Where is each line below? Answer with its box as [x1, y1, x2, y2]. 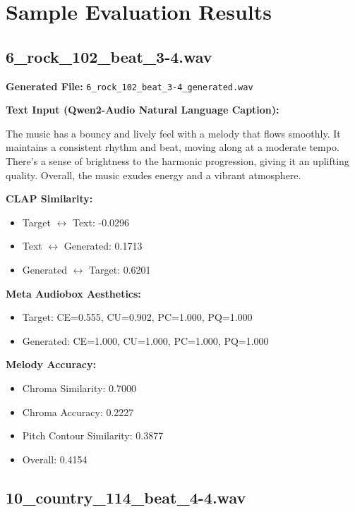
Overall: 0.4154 [22, 451, 88, 466]
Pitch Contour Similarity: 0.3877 [22, 428, 164, 443]
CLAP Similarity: [6, 191, 93, 206]
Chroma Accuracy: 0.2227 [22, 404, 134, 419]
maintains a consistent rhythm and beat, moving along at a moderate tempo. [6, 140, 339, 154]
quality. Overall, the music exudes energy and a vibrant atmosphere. [6, 167, 301, 182]
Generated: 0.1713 [64, 238, 143, 253]
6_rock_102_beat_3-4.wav [6, 45, 212, 67]
